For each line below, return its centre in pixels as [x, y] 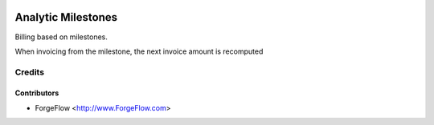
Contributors [37, 93]
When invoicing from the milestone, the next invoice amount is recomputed [139, 51]
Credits [29, 72]
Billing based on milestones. [61, 37]
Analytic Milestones [66, 17]
